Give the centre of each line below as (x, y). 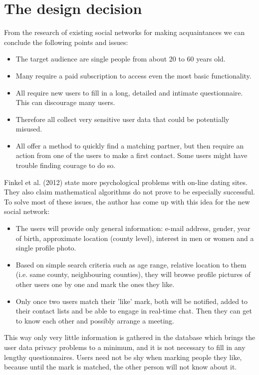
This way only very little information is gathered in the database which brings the (130, 337)
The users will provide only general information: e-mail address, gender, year (133, 228)
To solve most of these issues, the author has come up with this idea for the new (127, 201)
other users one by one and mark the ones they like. (95, 284)
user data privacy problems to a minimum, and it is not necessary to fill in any (125, 347)
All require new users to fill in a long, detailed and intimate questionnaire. (129, 92)
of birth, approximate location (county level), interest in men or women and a (135, 238)
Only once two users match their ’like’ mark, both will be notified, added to (132, 301)
